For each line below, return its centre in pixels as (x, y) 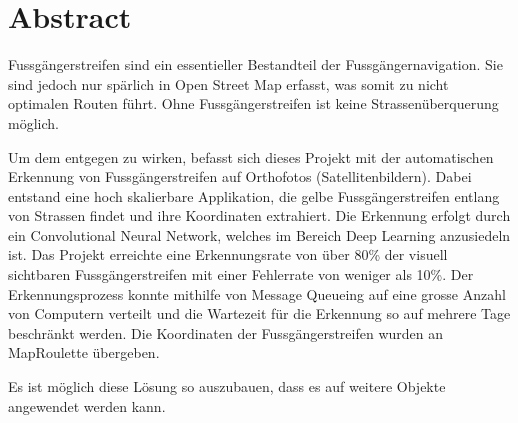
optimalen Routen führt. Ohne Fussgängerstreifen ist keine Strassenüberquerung (253, 103)
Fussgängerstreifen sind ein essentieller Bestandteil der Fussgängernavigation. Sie (255, 64)
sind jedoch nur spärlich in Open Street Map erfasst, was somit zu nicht (228, 83)
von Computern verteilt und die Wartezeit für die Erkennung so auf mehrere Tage (259, 313)
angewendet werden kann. (87, 405)
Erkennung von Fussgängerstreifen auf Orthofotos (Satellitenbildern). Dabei (240, 176)
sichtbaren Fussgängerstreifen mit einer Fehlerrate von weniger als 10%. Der (241, 274)
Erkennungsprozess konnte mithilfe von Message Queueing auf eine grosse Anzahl (257, 293)
